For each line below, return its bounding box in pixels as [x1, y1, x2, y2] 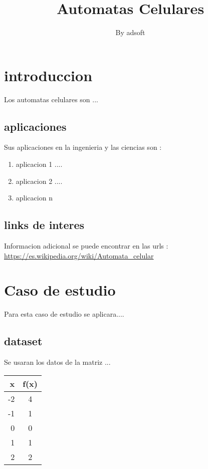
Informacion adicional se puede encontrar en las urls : [4, 241, 168, 251]
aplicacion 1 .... [16, 159, 63, 169]
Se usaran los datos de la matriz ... [4, 357, 111, 367]
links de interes [4, 217, 85, 232]
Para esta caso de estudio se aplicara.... [4, 309, 124, 319]
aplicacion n [16, 192, 53, 203]
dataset [4, 333, 43, 349]
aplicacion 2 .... [16, 175, 63, 186]
